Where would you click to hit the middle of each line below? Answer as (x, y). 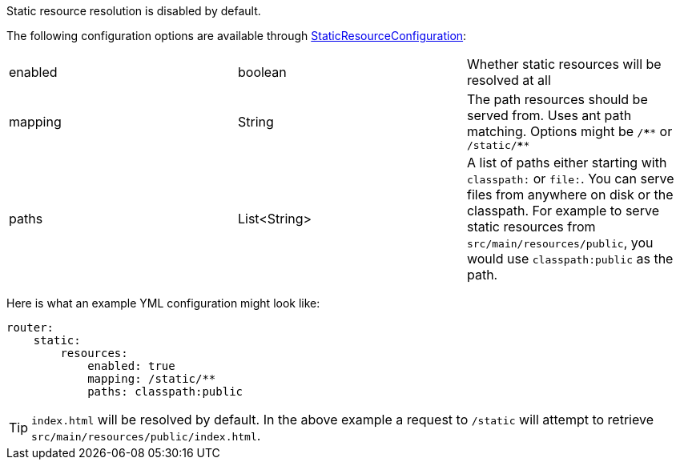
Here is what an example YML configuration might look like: (163, 303)
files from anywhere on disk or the (570, 195)
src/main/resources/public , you (560, 243)
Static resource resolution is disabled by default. (134, 11)
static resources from (531, 227)
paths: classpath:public (165, 392)
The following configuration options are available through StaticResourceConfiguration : (237, 36)
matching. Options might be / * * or (569, 131)
